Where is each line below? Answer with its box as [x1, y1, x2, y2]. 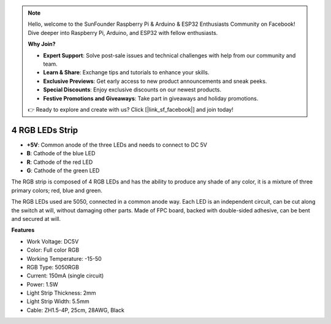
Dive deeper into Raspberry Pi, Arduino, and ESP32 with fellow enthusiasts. [28, 29, 218, 36]
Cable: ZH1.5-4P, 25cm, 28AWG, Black [26, 306, 125, 314]
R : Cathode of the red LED [26, 158, 93, 166]
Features [11, 226, 35, 234]
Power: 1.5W [26, 280, 58, 288]
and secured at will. [11, 215, 61, 222]
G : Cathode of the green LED [26, 166, 100, 174]
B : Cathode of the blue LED [26, 150, 96, 157]
